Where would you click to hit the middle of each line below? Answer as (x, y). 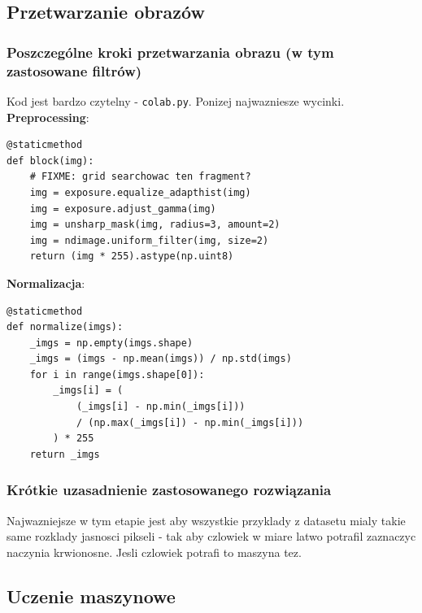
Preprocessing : (48, 117)
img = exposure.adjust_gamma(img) (123, 209)
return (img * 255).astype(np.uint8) (132, 257)
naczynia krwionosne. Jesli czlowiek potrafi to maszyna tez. (154, 552)
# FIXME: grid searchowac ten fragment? (140, 177)
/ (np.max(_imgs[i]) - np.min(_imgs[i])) (190, 422)
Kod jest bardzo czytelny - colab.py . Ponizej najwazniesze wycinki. (176, 100)
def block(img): (50, 161)
